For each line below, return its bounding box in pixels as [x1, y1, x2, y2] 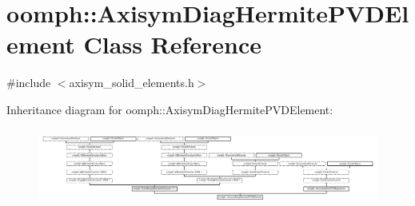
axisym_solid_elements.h [69, 74, 194, 91]
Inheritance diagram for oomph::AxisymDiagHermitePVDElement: [6, 101, 333, 117]
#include [6, 74, 51, 91]
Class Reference [83, 28, 262, 61]
